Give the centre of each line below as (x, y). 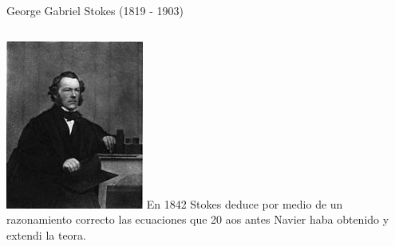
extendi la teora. (46, 234)
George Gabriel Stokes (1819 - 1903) (95, 10)
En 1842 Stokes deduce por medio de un (245, 203)
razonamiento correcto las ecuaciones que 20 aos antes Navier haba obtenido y (198, 219)
